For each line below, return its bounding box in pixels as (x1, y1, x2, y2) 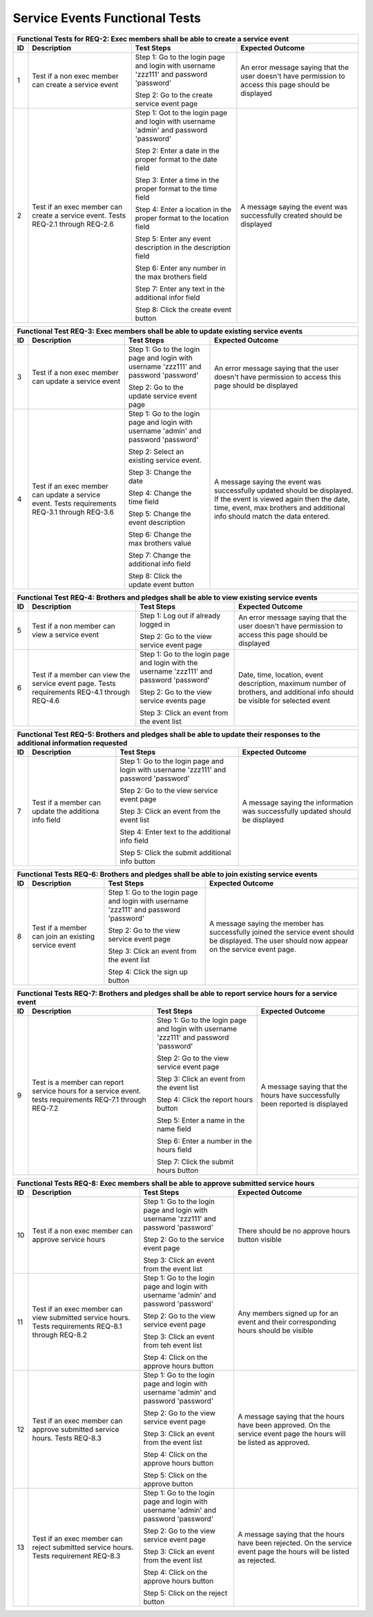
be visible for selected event (238, 696, 331, 705)
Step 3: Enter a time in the (135, 175, 220, 184)
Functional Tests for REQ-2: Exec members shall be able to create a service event (17, 34, 289, 44)
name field (156, 1124, 191, 1133)
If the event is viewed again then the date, (214, 494, 350, 504)
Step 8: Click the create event (135, 305, 231, 314)
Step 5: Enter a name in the (156, 1116, 245, 1125)
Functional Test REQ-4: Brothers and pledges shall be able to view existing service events (17, 593, 318, 602)
